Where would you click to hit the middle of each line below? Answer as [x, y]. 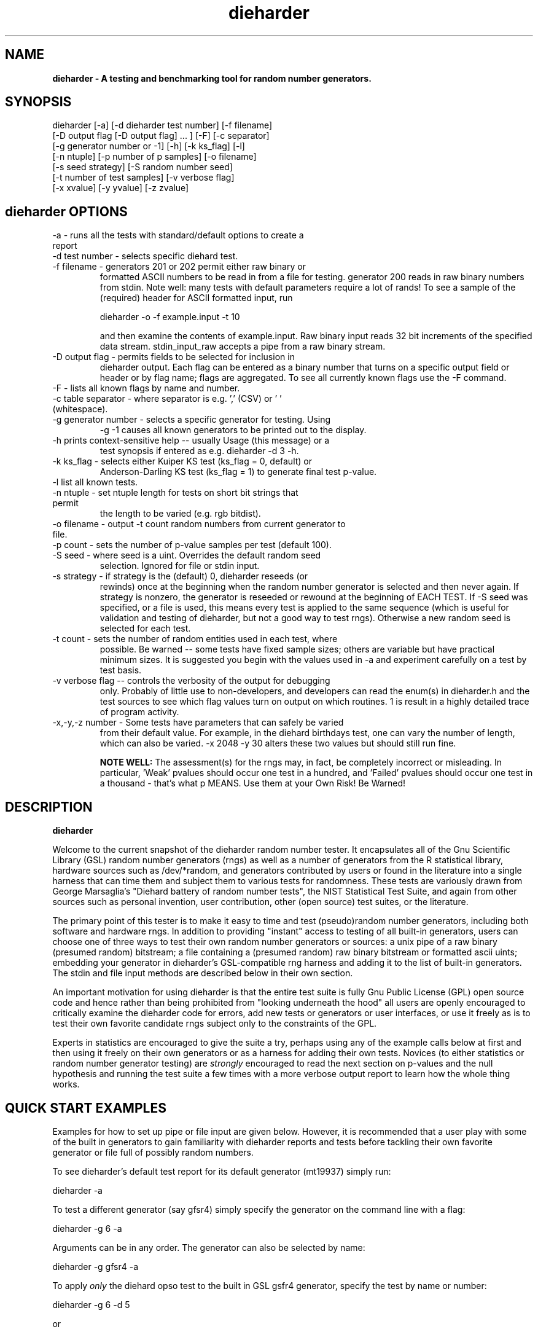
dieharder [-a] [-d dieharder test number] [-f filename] [162, 125]
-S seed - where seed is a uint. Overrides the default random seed [187, 555]
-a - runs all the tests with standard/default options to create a [178, 235]
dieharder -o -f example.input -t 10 [170, 317]
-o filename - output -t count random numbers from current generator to [199, 524]
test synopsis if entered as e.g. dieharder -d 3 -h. [199, 451]
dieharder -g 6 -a [87, 1228]
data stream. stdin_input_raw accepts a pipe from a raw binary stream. [243, 347]
